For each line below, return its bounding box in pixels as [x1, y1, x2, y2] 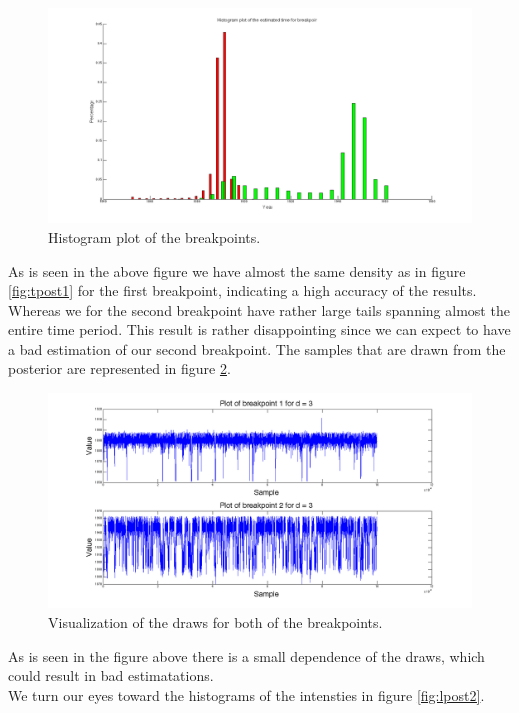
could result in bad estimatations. [8, 665, 214, 686]
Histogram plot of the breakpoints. [48, 226, 261, 247]
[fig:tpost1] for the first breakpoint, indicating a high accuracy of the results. [8, 280, 477, 301]
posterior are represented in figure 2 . [8, 358, 231, 379]
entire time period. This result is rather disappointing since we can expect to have [8, 319, 511, 340]
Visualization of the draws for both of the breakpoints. [48, 611, 383, 632]
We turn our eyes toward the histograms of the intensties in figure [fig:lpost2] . [8, 684, 485, 705]
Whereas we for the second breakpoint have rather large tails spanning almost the [8, 299, 510, 320]
